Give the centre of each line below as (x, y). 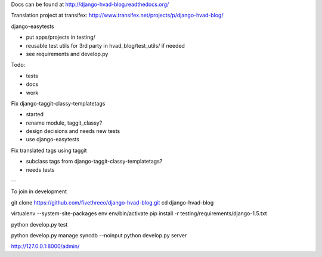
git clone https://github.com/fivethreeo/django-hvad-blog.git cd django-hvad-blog (112, 202)
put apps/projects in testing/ (61, 37)
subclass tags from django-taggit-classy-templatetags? (94, 162)
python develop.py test (39, 224)
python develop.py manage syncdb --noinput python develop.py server (99, 235)
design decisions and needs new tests (73, 131)
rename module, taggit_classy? (64, 123)
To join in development (39, 191)
